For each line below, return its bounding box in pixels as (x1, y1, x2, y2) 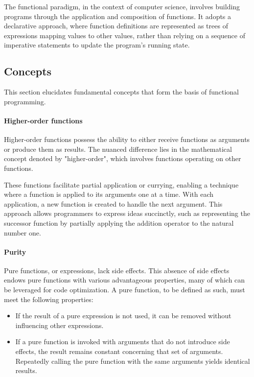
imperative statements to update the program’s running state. (4, 40, 190, 50)
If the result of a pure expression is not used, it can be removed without (15, 310, 231, 321)
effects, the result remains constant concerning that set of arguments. (15, 346, 223, 356)
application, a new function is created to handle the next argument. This (4, 198, 223, 209)
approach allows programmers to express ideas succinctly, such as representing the (4, 208, 250, 218)
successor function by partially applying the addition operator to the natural (4, 217, 234, 228)
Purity (4, 246, 26, 257)
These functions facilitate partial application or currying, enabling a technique (4, 179, 239, 189)
